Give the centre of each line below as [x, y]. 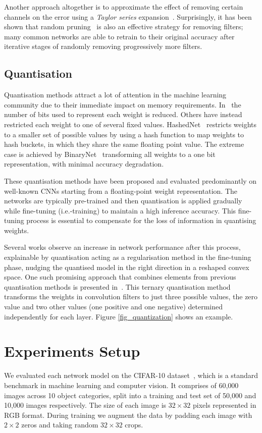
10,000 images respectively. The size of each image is [85, 405]
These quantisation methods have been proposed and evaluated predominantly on [130, 180]
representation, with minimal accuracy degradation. [84, 164]
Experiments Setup [72, 351]
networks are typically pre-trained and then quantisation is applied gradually [123, 201]
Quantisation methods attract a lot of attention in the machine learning [115, 95]
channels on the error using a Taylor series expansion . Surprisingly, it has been [128, 16]
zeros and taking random [60, 425]
